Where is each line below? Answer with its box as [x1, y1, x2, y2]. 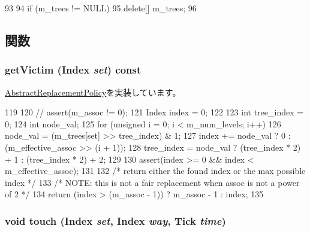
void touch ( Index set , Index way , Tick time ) [5, 213, 226, 228]
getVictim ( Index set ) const [5, 62, 142, 77]
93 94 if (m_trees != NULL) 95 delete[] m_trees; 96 [5, 2, 197, 14]
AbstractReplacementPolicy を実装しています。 [5, 86, 181, 98]
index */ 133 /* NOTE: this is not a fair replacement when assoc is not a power [5, 176, 300, 188]
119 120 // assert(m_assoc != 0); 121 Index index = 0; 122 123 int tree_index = [5, 106, 304, 118]
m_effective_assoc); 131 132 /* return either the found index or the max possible [5, 164, 306, 177]
